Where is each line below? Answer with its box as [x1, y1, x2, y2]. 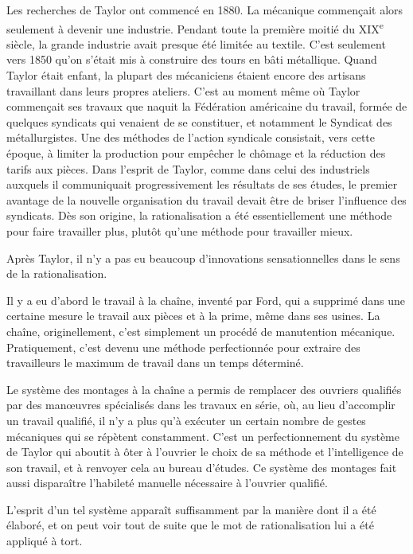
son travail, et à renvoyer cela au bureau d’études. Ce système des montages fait [6, 458, 397, 475]
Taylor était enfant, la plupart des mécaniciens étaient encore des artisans [6, 67, 366, 84]
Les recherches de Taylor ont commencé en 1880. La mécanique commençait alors [6, 2, 403, 18]
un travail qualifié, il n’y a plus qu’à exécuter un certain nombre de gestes [6, 412, 366, 428]
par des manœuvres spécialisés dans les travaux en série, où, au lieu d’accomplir [6, 396, 395, 413]
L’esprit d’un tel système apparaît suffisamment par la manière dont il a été [6, 501, 376, 517]
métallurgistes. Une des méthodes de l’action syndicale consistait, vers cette [6, 129, 376, 146]
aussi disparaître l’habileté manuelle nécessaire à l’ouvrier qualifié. [6, 474, 328, 491]
